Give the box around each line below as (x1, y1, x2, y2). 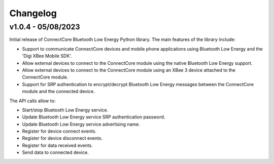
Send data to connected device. (22, 149, 89, 155)
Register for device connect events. (22, 128, 96, 134)
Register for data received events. (22, 142, 93, 148)
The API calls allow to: (9, 98, 56, 104)
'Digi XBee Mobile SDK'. (22, 53, 72, 59)
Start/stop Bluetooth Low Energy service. (22, 107, 109, 113)
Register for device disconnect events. (22, 135, 103, 141)
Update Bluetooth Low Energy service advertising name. (22, 121, 140, 127)
